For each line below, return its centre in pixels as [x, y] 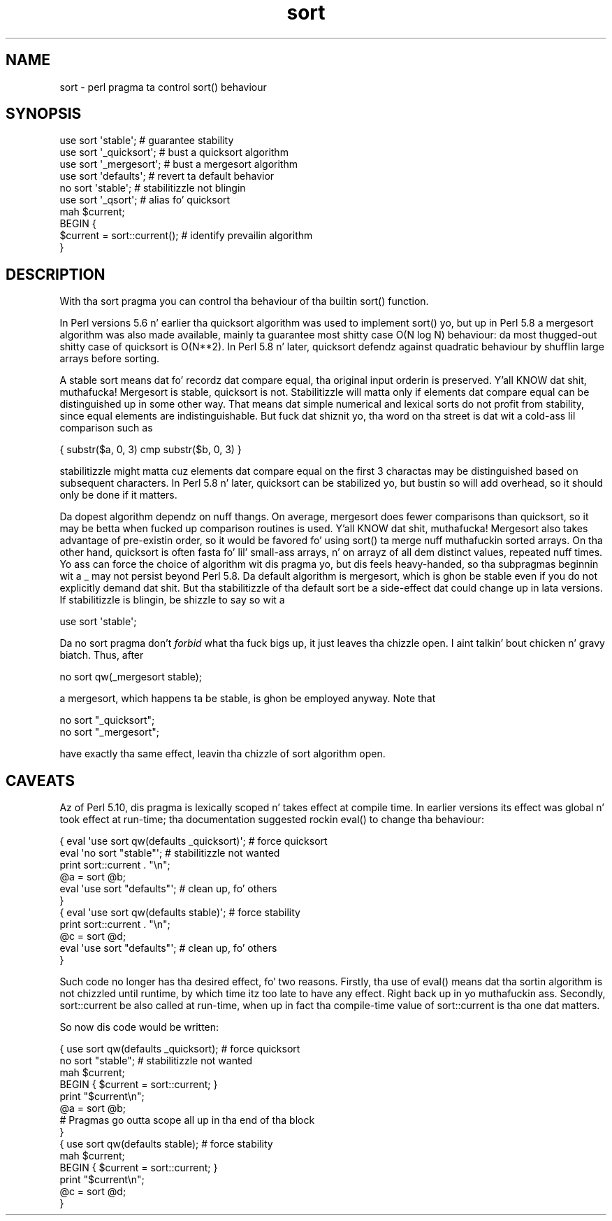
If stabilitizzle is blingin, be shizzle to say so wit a [172, 600]
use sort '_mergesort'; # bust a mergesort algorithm [178, 164]
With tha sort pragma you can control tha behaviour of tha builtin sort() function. [244, 301]
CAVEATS [40, 780]
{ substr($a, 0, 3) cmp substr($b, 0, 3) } [151, 450]
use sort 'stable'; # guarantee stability [147, 141]
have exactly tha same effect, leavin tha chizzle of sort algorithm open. [223, 754]
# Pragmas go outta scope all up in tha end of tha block [187, 1120]
